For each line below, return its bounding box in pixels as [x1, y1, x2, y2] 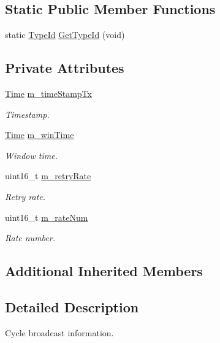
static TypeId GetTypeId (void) [5, 28, 125, 41]
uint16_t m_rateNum [5, 210, 88, 223]
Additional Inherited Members [5, 261, 203, 280]
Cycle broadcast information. [5, 326, 114, 339]
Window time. [5, 148, 58, 161]
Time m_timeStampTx [5, 87, 92, 99]
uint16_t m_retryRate [5, 169, 91, 182]
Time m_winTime [5, 128, 74, 141]
